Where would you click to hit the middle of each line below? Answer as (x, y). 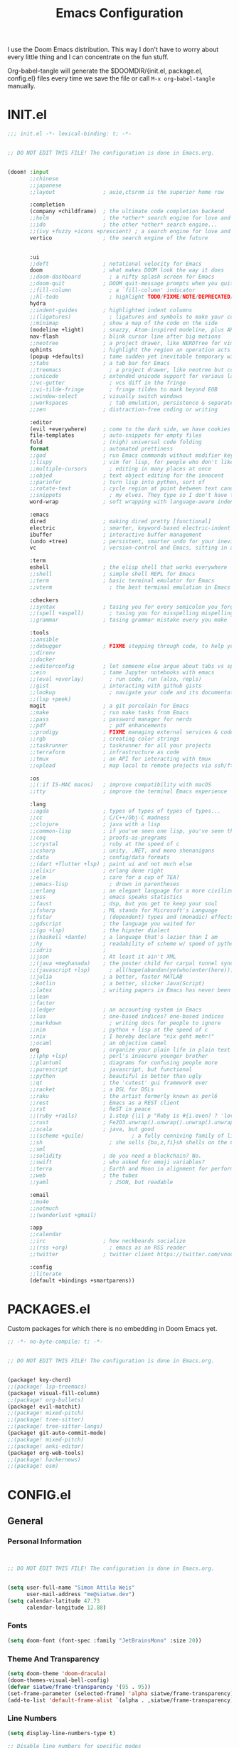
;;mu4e (39, 1202)
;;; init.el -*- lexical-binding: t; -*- (70, 134)
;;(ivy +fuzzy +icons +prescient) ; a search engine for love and (130, 231)
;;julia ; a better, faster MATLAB (106, 977)
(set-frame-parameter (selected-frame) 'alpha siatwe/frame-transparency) (121, 1693)
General (26, 1521)
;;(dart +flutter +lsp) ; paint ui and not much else (111, 864)
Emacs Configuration (119, 13)
